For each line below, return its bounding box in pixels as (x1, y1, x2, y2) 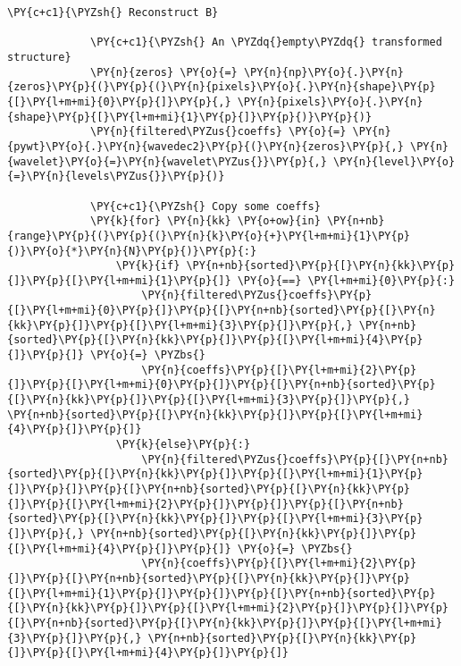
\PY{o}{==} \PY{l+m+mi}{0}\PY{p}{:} (237, 274, 456, 287)
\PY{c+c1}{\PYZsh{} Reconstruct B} (7, 6, 219, 19)
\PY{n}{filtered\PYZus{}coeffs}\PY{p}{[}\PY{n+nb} (141, 452, 448, 466)
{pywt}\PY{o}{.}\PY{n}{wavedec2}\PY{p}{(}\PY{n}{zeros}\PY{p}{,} (7, 139, 404, 153)
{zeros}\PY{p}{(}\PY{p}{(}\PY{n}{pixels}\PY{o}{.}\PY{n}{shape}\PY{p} (7, 80, 436, 94)
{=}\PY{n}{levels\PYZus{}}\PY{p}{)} (7, 170, 225, 183)
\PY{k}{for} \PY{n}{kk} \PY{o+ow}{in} (90, 215, 321, 228)
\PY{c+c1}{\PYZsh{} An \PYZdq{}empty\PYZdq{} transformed (90, 36, 442, 49)
